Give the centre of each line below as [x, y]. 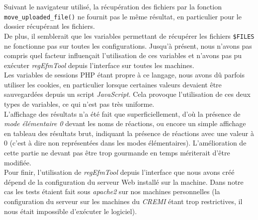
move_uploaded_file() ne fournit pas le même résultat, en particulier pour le [123, 16]
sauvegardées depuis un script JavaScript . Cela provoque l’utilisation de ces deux [127, 94]
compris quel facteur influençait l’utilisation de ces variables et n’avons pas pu [123, 55]
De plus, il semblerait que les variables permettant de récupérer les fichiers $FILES [129, 36]
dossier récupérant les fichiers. [49, 26]
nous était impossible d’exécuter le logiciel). [71, 211]
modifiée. [18, 162]
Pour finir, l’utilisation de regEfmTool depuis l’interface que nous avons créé [119, 172]
